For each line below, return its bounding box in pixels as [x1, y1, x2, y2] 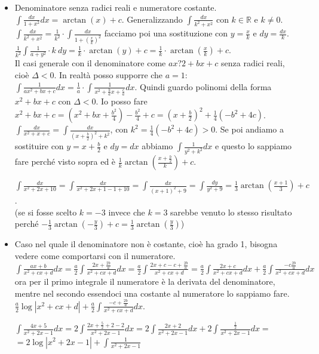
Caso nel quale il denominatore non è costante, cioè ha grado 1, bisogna [14, 238, 278, 250]
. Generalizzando [121, 13, 183, 25]
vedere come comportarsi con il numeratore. [14, 249, 176, 261]
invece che [108, 205, 145, 218]
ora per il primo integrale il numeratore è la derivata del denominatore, [14, 275, 275, 287]
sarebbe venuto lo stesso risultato [170, 205, 292, 218]
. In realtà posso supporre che [54, 69, 163, 81]
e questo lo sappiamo [215, 140, 292, 152]
